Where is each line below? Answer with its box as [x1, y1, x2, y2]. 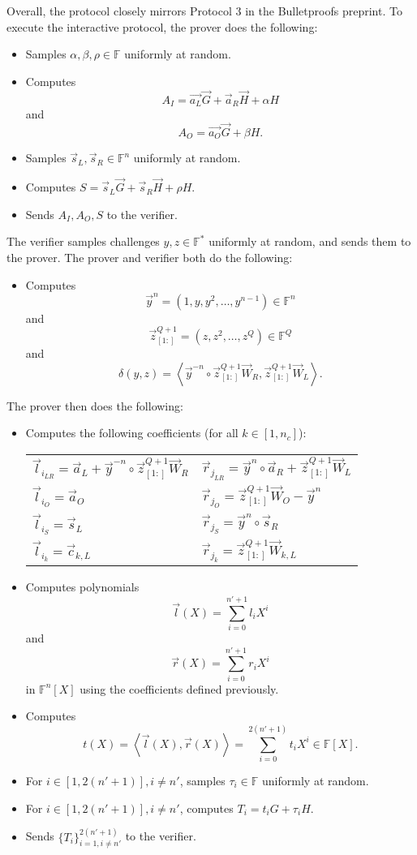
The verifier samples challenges [6, 233, 160, 250]
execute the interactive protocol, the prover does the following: [6, 18, 318, 35]
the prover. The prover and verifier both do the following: [6, 248, 293, 265]
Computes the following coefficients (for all [25, 424, 239, 441]
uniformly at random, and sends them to [208, 233, 411, 250]
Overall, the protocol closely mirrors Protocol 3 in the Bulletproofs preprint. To [6, 2, 402, 19]
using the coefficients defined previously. [80, 680, 279, 697]
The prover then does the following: [6, 397, 183, 414]
